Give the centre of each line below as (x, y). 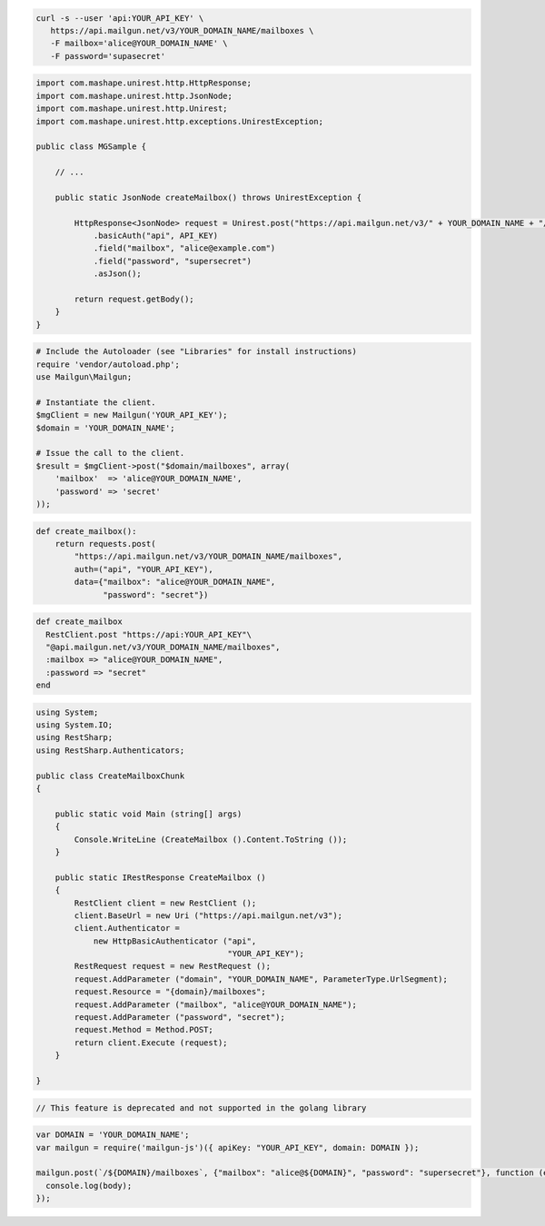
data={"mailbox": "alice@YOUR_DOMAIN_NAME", (175, 582)
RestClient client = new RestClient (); (165, 903)
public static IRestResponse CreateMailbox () (161, 877)
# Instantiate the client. (96, 402)
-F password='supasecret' (108, 56)
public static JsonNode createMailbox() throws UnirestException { (208, 197)
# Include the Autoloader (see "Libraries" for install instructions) (197, 351)
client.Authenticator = (127, 928)
